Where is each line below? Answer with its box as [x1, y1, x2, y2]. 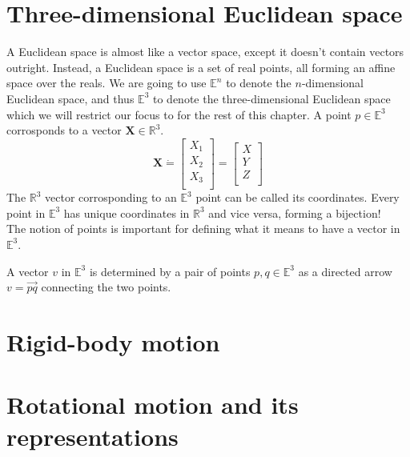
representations [6, 419, 179, 452]
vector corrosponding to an [45, 189, 177, 206]
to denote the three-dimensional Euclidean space [153, 90, 391, 106]
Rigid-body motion [6, 325, 220, 358]
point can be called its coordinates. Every [195, 189, 400, 206]
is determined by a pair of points [89, 263, 251, 279]
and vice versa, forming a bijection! [208, 204, 381, 221]
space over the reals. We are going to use [6, 74, 207, 91]
